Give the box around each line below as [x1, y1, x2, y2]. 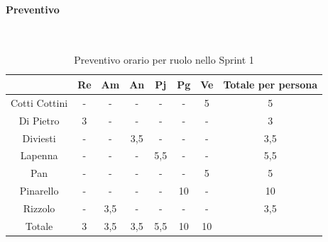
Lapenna [20, 148, 58, 163]
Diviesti [22, 130, 56, 145]
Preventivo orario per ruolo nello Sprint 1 [74, 52, 254, 67]
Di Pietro [18, 113, 60, 127]
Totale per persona [223, 76, 318, 91]
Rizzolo [23, 200, 55, 215]
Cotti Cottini [11, 95, 68, 110]
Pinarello [19, 183, 59, 198]
